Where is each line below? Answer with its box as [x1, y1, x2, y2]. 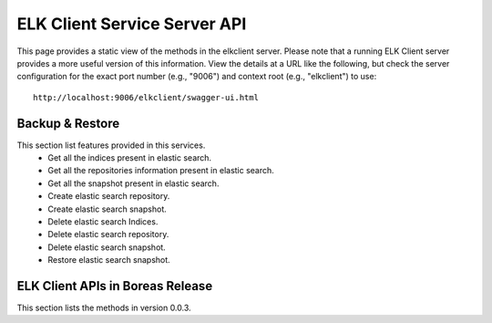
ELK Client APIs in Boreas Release [16, 278, 213, 294]
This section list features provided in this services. [16, 140, 206, 151]
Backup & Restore [16, 115, 120, 131]
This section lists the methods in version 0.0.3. [16, 302, 191, 314]
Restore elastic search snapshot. [47, 255, 170, 266]
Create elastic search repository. [47, 191, 170, 202]
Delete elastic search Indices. [47, 215, 159, 227]
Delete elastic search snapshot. [47, 242, 166, 253]
